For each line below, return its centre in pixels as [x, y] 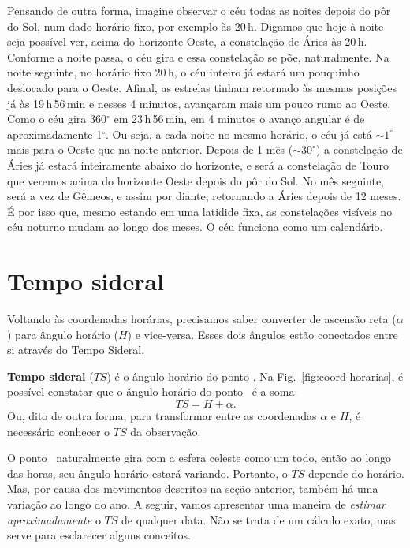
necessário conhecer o [59, 431]
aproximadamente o [54, 519]
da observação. [166, 431]
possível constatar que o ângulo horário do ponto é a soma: [153, 391]
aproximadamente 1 [55, 134]
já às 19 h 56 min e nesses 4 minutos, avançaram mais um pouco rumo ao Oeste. [199, 103]
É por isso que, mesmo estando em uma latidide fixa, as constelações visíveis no [200, 211]
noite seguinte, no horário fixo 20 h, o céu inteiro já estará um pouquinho [183, 72]
